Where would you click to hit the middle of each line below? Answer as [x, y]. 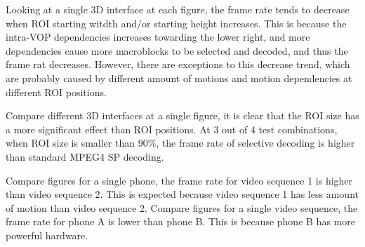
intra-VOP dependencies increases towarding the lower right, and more [158, 37]
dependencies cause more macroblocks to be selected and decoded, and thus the [177, 50]
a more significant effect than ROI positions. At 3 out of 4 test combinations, [172, 129]
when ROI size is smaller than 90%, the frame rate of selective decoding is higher [180, 143]
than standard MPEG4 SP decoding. [85, 156]
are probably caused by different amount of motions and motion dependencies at [179, 78]
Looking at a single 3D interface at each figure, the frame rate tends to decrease [178, 9]
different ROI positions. [56, 92]
